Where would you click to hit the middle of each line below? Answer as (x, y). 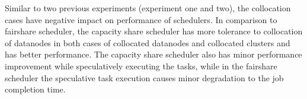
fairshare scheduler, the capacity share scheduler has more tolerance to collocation (154, 31)
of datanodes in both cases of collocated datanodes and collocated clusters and (148, 42)
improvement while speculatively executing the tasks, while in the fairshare (141, 66)
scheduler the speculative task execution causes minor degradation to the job (144, 77)
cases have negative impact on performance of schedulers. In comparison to (141, 19)
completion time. (35, 89)
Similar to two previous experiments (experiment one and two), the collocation (148, 8)
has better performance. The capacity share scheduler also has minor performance (153, 54)
